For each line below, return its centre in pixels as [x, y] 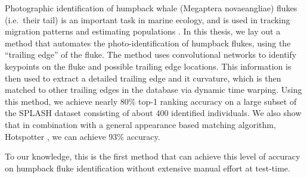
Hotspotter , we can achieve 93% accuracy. [83, 136]
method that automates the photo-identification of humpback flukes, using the [148, 43]
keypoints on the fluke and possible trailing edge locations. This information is [148, 66]
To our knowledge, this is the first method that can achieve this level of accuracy [153, 156]
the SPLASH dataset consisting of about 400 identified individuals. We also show [153, 113]
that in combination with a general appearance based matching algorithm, [140, 124]
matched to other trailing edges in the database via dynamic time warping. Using [153, 90]
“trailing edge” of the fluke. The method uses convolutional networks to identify [151, 54]
